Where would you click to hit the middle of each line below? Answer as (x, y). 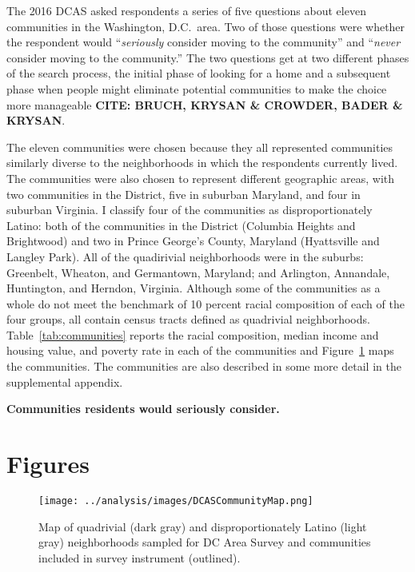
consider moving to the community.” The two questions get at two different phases (208, 57)
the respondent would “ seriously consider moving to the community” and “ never (204, 42)
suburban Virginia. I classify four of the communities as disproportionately (190, 210)
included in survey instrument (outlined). (140, 557)
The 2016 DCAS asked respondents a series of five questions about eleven (186, 10)
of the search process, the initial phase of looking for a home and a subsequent (199, 73)
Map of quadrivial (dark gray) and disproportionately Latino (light (203, 526)
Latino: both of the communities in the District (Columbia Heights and (181, 225)
